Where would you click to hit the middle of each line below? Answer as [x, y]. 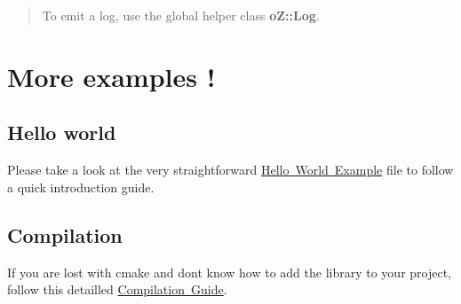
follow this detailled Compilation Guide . [117, 289]
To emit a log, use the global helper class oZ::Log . [181, 15]
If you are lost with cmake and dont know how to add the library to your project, [230, 272]
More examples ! [111, 76]
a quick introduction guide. [81, 187]
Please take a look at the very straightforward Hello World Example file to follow [230, 170]
